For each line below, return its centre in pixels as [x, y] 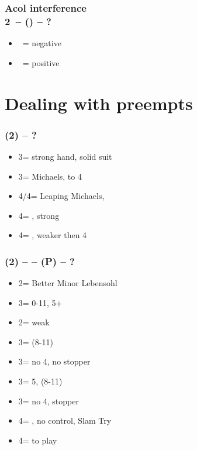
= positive [41, 62]
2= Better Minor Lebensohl [68, 283]
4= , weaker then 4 [53, 235]
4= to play [38, 440]
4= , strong [39, 215]
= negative [42, 43]
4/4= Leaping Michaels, [61, 196]
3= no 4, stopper [49, 401]
